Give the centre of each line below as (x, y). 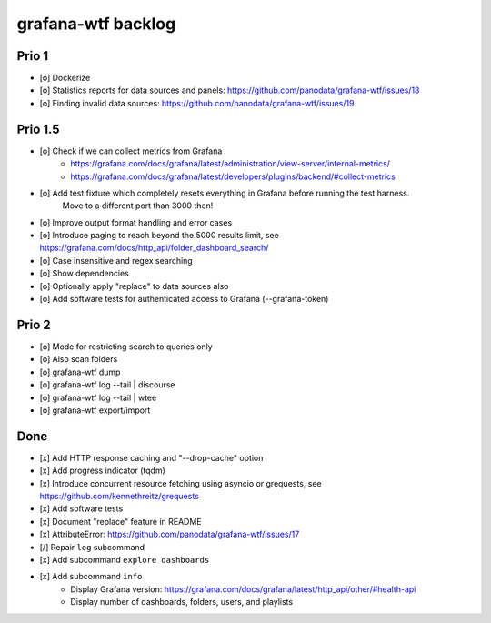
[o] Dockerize (65, 78)
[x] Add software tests (81, 508)
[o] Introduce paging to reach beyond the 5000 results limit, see (159, 236)
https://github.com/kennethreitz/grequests (120, 496)
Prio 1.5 (38, 129)
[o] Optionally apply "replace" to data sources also (134, 286)
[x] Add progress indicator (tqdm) (102, 471)
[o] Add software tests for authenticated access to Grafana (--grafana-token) (184, 299)
